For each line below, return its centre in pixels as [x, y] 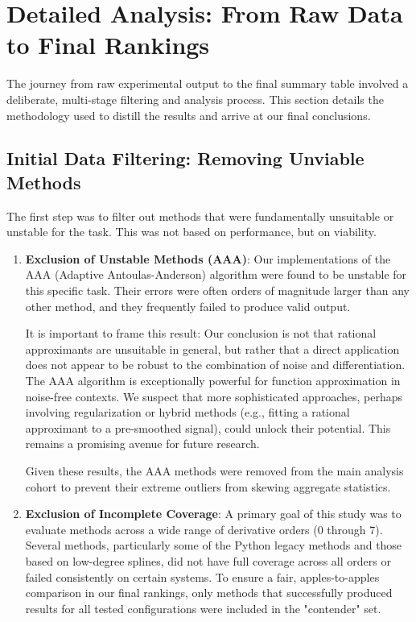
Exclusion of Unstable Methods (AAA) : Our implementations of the [208, 258]
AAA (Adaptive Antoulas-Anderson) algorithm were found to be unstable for [216, 274]
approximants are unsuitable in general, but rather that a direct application [212, 348]
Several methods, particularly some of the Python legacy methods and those [214, 545]
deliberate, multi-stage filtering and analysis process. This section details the [195, 99]
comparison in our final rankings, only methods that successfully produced [209, 593]
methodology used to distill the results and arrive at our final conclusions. [189, 115]
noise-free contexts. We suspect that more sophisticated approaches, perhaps [214, 396]
